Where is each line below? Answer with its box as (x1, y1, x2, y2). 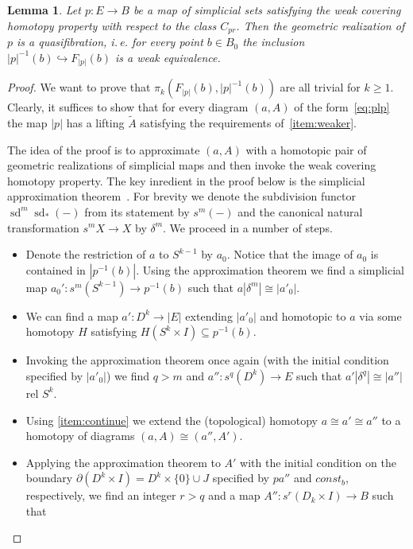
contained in (25, 261, 86, 278)
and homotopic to (260, 307, 346, 324)
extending (185, 307, 233, 324)
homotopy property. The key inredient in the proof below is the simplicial (7, 172, 365, 189)
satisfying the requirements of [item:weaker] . (140, 114, 357, 130)
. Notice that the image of (226, 246, 353, 263)
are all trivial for (280, 79, 361, 95)
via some (359, 307, 402, 324)
